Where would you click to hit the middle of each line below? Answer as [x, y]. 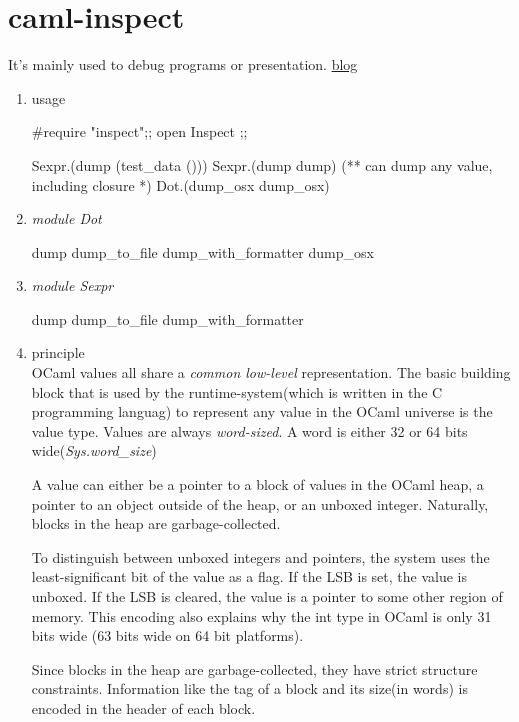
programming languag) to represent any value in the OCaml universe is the [262, 411]
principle [58, 352]
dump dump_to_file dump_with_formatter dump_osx [202, 251]
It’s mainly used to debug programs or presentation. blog [183, 64]
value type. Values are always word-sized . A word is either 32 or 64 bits [249, 430]
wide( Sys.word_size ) [94, 450]
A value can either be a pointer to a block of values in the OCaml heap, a [257, 484]
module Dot [66, 218]
